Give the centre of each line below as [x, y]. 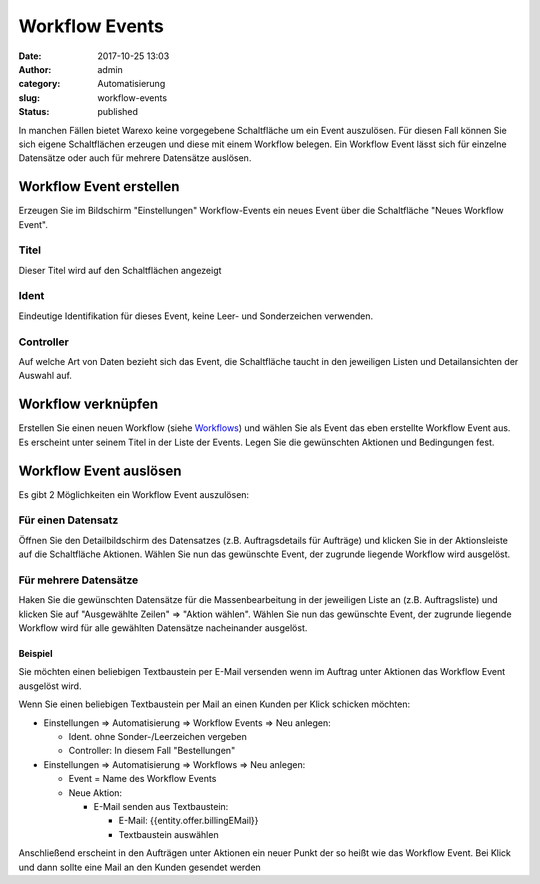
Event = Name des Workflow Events [142, 779]
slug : [29, 97]
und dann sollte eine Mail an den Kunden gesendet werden [140, 867]
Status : [34, 112]
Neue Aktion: [95, 792]
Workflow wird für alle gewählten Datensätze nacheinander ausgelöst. [163, 628]
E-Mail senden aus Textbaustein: [161, 806]
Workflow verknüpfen [88, 404]
